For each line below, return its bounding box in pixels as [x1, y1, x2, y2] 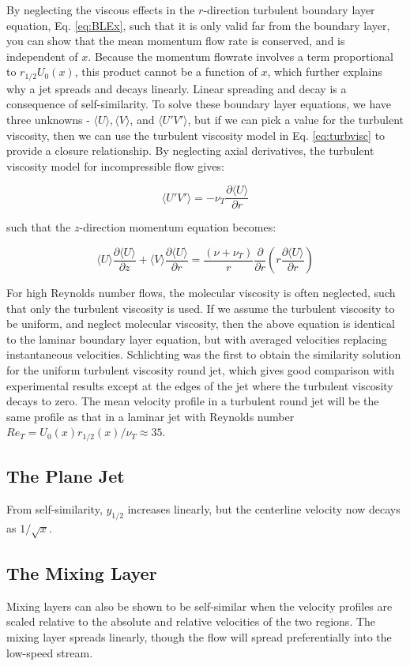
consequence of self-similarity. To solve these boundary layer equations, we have [6, 96, 392, 112]
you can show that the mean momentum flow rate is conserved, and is [6, 32, 345, 49]
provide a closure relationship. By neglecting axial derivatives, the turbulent [6, 142, 374, 159]
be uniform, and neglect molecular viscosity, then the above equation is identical [6, 315, 395, 332]
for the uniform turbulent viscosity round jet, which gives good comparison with [6, 362, 395, 378]
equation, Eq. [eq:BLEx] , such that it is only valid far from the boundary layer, [6, 17, 390, 33]
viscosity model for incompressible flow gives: [6, 157, 224, 174]
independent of [6, 47, 78, 64]
